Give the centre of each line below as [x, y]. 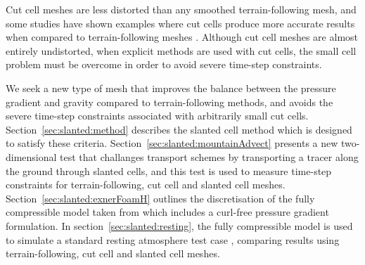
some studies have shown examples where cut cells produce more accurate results [180, 23]
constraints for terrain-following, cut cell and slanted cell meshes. [146, 185]
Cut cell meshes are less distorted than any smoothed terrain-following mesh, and [181, 9]
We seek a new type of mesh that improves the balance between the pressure [171, 88]
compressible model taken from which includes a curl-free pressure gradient [167, 212]
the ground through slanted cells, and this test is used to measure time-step [169, 170]
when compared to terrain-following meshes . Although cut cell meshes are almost [182, 37]
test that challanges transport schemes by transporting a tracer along [209, 156]
